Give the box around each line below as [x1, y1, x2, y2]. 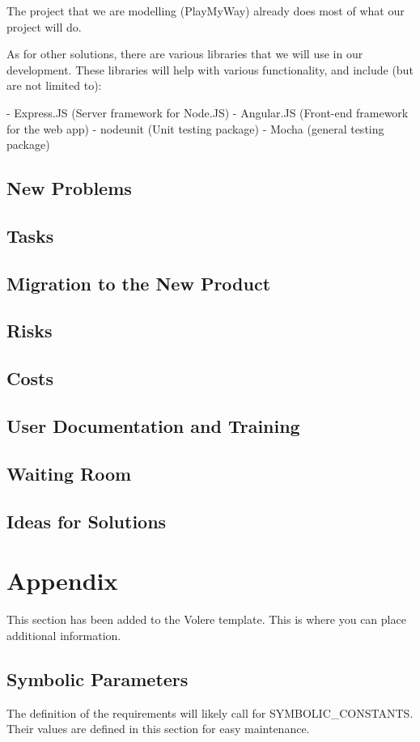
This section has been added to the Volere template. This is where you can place [6, 611, 406, 628]
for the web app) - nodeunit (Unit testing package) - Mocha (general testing [6, 120, 384, 137]
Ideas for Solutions [6, 508, 167, 533]
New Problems [6, 176, 132, 201]
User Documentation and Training [6, 413, 300, 439]
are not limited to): [6, 77, 102, 94]
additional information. [6, 626, 121, 643]
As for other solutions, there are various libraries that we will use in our [6, 45, 363, 62]
